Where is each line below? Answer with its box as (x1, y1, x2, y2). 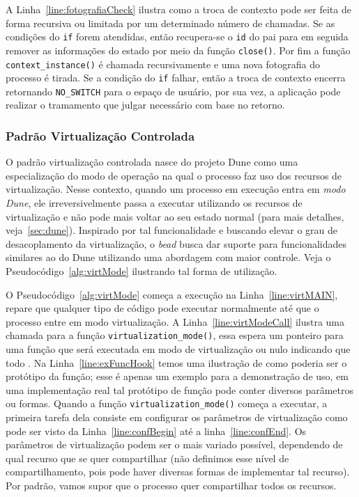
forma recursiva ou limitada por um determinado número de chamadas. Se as (6, 15, 335, 30)
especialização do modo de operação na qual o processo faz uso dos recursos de (6, 168, 342, 182)
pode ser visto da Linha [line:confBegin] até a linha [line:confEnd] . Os (6, 423, 307, 438)
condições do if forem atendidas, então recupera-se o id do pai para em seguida (6, 29, 349, 44)
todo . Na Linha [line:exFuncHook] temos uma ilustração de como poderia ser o (6, 355, 347, 370)
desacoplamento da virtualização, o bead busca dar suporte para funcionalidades (6, 236, 347, 251)
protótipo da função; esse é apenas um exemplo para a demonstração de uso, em (6, 369, 349, 384)
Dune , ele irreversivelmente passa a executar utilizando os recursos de (6, 196, 303, 210)
